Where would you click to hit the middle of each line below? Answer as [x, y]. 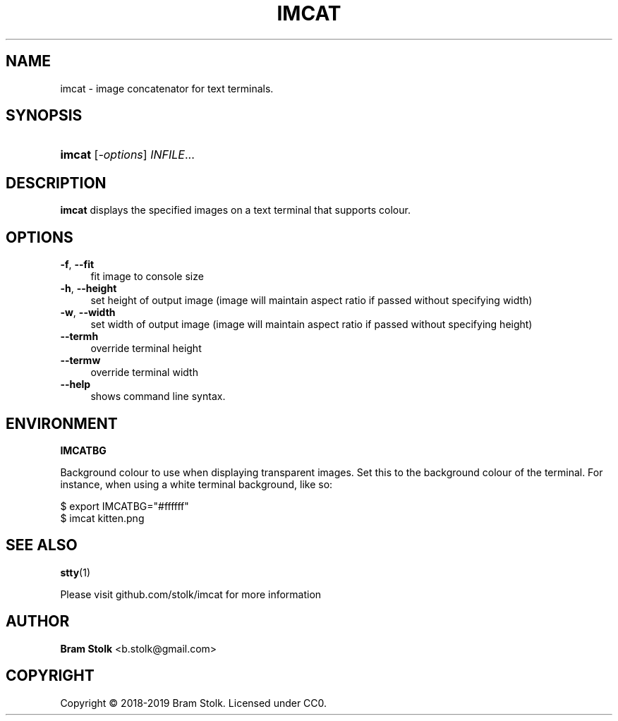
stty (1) [75, 572]
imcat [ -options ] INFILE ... [127, 155]
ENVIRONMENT [62, 423]
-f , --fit [77, 265]
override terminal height [146, 349]
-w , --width [88, 313]
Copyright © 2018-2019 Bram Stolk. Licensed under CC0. [194, 703]
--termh [79, 337]
